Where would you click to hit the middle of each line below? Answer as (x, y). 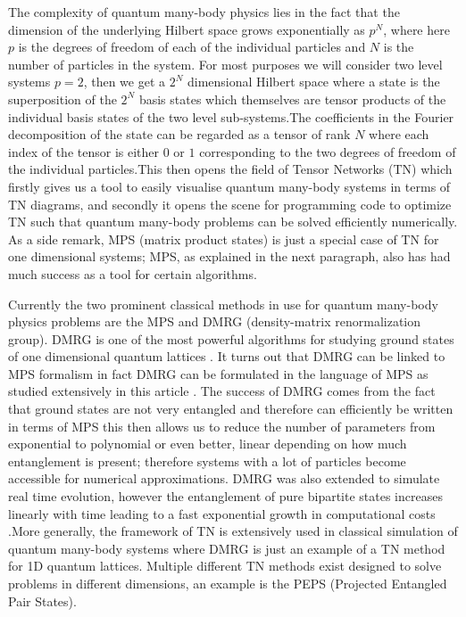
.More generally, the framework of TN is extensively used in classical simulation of (233, 531)
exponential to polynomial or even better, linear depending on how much (208, 444)
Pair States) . (42, 601)
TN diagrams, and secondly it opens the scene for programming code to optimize (230, 204)
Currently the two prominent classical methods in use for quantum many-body (223, 304)
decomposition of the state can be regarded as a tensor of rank (179, 134)
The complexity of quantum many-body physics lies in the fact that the (204, 12)
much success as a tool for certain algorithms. (133, 273)
